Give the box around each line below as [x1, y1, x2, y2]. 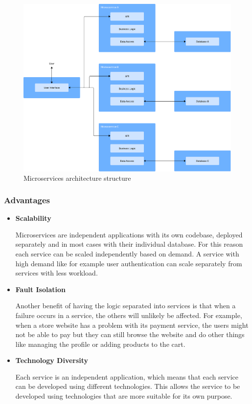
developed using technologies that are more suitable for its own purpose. [15, 391, 232, 401]
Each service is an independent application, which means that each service [15, 371, 238, 382]
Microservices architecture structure [23, 173, 131, 183]
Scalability [15, 213, 51, 223]
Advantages [4, 193, 50, 206]
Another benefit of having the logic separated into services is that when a [15, 300, 236, 311]
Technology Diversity [15, 355, 89, 365]
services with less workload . [15, 268, 98, 278]
